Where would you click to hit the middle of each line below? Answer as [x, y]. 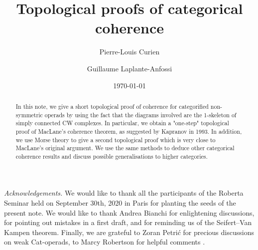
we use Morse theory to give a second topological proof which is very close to [116, 139]
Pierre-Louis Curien [129, 52]
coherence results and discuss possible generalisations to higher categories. [112, 156]
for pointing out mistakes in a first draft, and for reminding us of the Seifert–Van [128, 222]
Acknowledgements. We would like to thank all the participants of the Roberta [124, 193]
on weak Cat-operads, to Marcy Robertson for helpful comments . [105, 242]
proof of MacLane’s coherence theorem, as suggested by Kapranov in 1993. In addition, [129, 131]
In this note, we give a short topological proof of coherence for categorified [112, 106]
